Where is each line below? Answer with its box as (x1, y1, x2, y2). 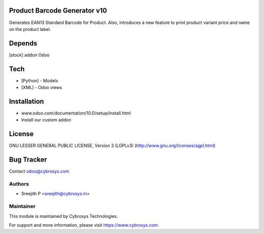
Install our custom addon (21, 117, 71, 123)
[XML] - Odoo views (21, 85, 62, 91)
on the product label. (9, 26, 51, 32)
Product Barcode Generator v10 (9, 6, 107, 15)
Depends (9, 39, 38, 47)
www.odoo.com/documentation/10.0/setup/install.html (21, 110, 131, 116)
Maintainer (9, 203, 36, 210)
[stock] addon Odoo (9, 52, 50, 58)
